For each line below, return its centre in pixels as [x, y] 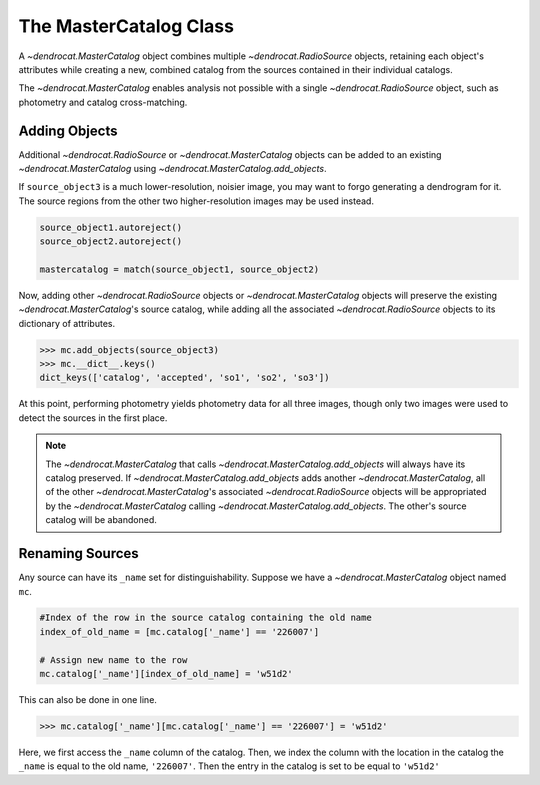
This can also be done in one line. [87, 700]
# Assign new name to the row [113, 659]
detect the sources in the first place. [93, 417]
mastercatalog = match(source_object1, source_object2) [179, 269]
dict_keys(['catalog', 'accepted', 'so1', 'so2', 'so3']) [184, 378]
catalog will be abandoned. [101, 520]
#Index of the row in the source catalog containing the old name [205, 618]
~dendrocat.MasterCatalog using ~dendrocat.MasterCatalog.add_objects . [172, 169]
